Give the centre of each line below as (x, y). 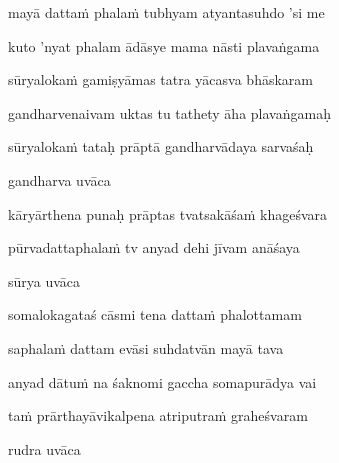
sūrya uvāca (44, 280)
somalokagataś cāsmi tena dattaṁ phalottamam (155, 314)
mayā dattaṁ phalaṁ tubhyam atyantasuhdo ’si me (166, 12)
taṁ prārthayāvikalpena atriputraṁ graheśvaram (158, 415)
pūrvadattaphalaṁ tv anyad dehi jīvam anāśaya (154, 247)
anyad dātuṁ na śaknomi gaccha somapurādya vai (162, 381)
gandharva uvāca (59, 179)
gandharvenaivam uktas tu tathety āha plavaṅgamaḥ (169, 112)
